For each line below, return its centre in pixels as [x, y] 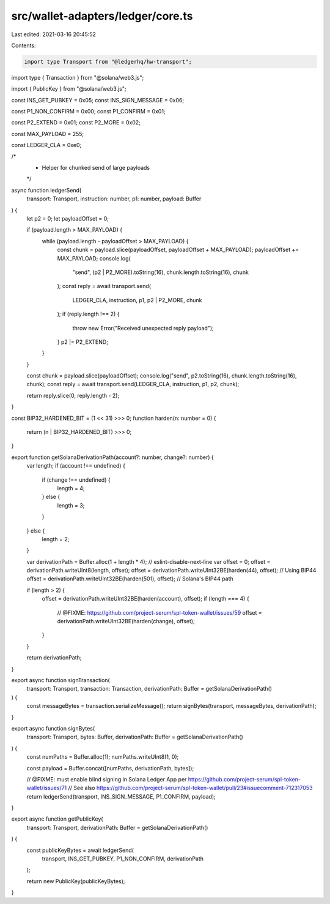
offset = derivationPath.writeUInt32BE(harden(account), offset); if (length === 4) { [146, 599]
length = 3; [71, 505]
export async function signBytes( [53, 728]
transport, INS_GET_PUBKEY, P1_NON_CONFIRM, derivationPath [123, 859]
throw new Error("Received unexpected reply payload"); [143, 328]
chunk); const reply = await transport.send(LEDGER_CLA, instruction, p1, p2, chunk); [133, 384]
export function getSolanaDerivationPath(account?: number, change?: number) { [112, 457]
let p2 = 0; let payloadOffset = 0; [68, 218]
